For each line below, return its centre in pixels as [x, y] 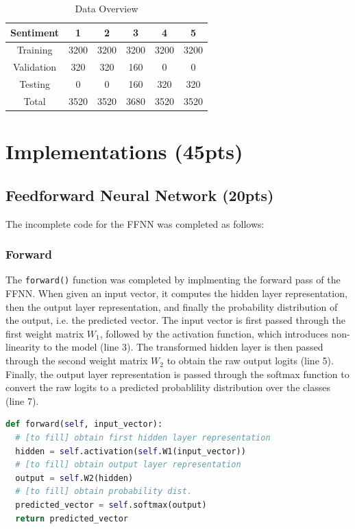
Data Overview [107, 8]
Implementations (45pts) [124, 151]
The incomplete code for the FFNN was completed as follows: [135, 223]
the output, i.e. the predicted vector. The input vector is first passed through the [175, 320]
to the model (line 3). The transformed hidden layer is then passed [183, 347]
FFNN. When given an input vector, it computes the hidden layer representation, [176, 293]
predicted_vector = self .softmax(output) [111, 505]
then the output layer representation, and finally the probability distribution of [172, 306]
